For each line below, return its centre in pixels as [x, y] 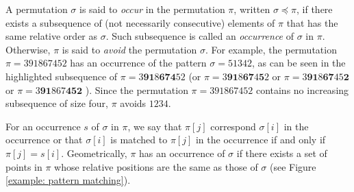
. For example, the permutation [271, 49]
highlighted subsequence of [62, 76]
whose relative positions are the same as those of [156, 166]
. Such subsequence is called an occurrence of [200, 36]
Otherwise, [28, 49]
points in [24, 166]
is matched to [139, 140]
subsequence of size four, [57, 103]
